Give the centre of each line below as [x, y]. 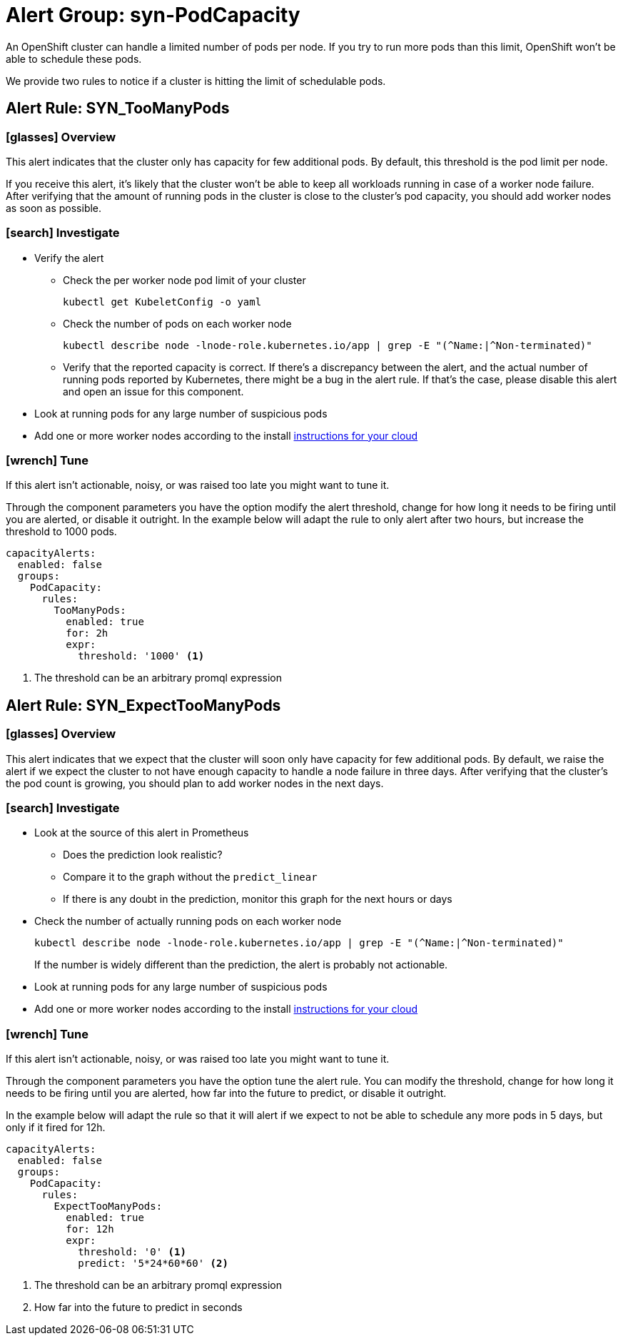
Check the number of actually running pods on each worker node [188, 921]
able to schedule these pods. [74, 59]
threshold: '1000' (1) [141, 656]
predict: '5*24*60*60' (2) [153, 1264]
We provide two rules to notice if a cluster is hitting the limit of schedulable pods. [196, 81]
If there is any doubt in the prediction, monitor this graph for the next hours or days [258, 899]
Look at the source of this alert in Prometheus [142, 833]
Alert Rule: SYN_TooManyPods [118, 108]
